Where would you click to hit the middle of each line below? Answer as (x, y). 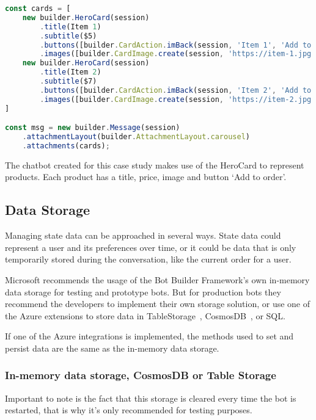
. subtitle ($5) (68, 36)
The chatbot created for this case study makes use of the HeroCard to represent (155, 165)
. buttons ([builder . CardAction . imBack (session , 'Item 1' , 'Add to (176, 45)
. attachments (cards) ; (66, 146)
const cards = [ (38, 9)
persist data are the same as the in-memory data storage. (112, 348)
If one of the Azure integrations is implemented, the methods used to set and (149, 336)
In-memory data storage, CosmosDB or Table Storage (141, 375)
